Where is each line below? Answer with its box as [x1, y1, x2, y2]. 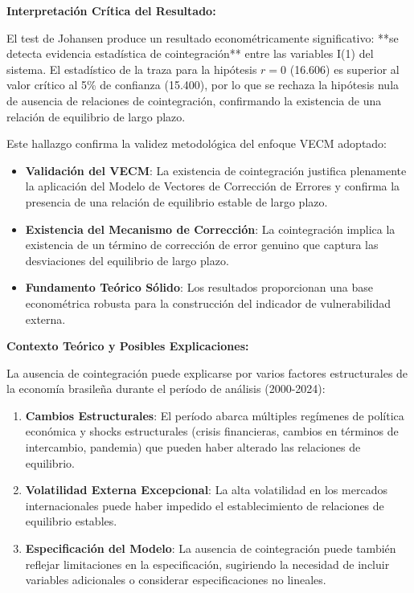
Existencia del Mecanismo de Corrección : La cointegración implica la [25, 220, 396, 237]
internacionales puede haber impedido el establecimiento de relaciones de [25, 497, 384, 513]
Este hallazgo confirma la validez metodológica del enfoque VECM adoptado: [6, 135, 387, 152]
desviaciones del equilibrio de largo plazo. [25, 252, 229, 268]
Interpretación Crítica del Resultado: [6, 2, 216, 18]
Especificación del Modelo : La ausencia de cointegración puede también [25, 540, 396, 557]
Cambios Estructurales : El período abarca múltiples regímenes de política [25, 407, 404, 423]
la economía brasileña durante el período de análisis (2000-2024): [6, 380, 326, 397]
